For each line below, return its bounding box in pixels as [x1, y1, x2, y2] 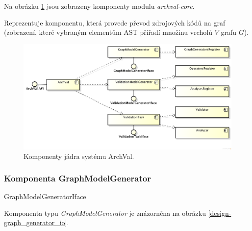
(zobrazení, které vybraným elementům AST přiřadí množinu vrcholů [4, 27, 212, 37]
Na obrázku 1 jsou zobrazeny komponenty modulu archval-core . [4, 1, 195, 11]
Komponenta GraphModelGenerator [4, 172, 151, 184]
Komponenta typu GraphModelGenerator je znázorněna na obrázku [4, 207, 206, 218]
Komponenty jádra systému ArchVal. [24, 151, 134, 161]
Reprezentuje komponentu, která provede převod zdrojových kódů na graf [4, 17, 226, 27]
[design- [208, 207, 231, 218]
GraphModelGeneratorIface [4, 191, 86, 202]
